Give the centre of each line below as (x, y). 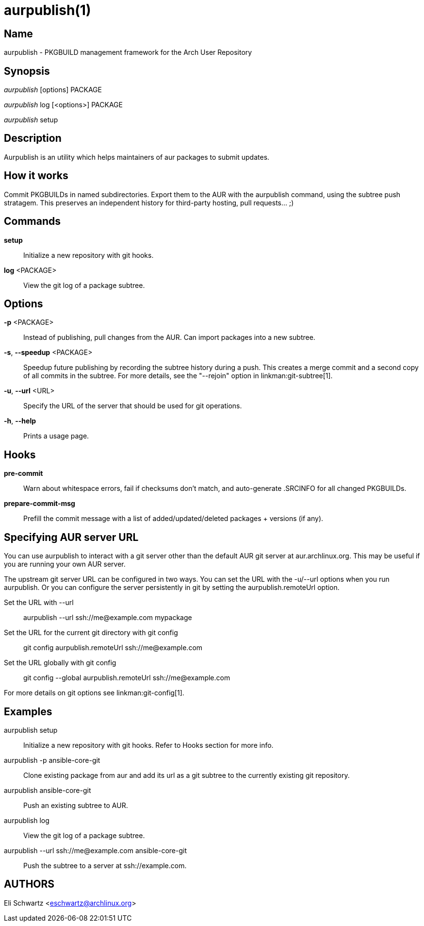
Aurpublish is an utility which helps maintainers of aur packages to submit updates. (137, 157)
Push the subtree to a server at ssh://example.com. (105, 865)
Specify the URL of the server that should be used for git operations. (133, 406)
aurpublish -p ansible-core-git (52, 760)
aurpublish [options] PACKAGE (53, 90)
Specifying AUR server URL (71, 537)
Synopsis (27, 71)
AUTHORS (29, 884)
